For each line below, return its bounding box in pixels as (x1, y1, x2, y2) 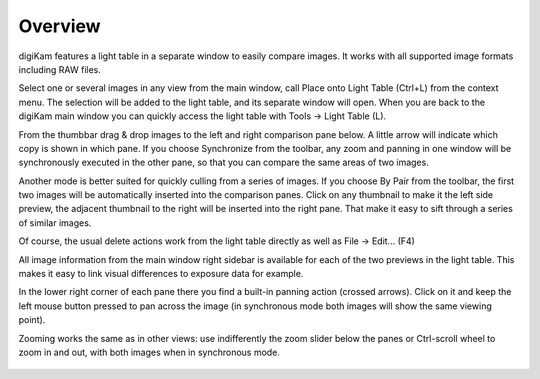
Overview (18, 15, 101, 37)
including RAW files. (18, 63, 102, 75)
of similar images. (18, 216, 92, 229)
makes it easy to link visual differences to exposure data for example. (18, 268, 304, 280)
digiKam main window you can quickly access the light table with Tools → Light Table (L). (18, 110, 387, 122)
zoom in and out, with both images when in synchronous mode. (18, 346, 280, 358)
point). (18, 314, 46, 326)
